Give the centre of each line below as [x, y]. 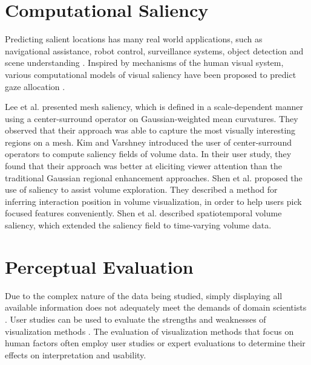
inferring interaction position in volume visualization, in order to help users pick [153, 201]
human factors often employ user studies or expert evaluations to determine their [155, 343]
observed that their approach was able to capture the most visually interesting [150, 130]
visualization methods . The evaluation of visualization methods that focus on [149, 331]
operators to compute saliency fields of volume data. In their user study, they [148, 154]
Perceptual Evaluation [99, 266]
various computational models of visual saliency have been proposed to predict [151, 74]
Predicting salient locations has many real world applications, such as [134, 39]
